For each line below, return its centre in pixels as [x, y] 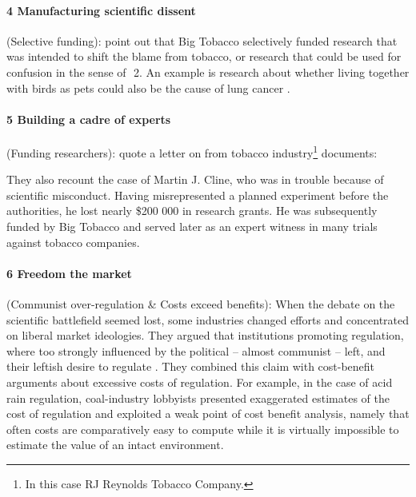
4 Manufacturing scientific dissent [101, 10]
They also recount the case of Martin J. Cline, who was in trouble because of [195, 179]
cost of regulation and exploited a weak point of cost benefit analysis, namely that [208, 414]
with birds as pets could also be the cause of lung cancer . [148, 87]
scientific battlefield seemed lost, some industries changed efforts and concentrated [208, 319]
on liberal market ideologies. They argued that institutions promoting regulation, [205, 335]
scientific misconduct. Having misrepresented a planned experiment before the [198, 195]
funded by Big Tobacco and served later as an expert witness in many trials [192, 226]
